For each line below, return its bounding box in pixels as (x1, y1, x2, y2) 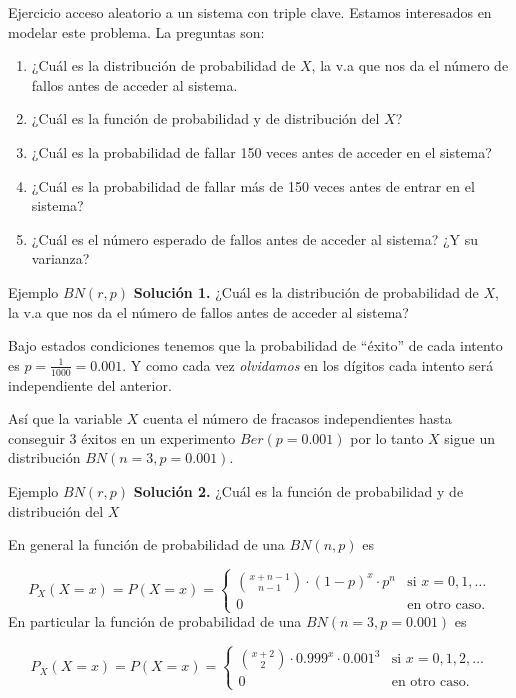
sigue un (444, 427, 495, 448)
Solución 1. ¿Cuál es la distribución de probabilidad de (133, 281, 479, 302)
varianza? (31, 248, 90, 269)
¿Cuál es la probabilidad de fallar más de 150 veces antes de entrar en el (31, 175, 475, 196)
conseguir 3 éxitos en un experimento (8, 427, 236, 448)
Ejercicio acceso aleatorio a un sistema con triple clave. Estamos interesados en (8, 2, 492, 22)
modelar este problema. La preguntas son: (8, 21, 265, 42)
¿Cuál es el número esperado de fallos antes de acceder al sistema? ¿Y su (31, 228, 479, 249)
